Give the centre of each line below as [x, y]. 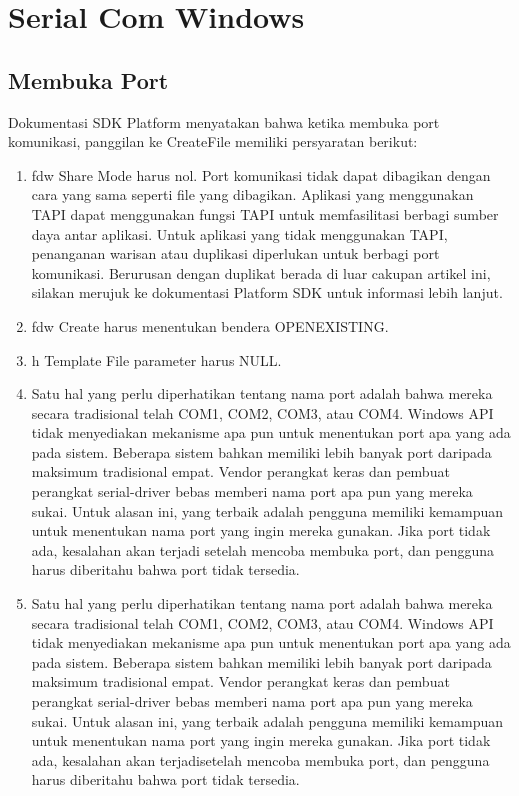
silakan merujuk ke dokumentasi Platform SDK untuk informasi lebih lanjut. [267, 292]
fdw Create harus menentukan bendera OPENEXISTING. [210, 325]
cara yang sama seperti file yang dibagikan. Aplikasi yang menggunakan [252, 194]
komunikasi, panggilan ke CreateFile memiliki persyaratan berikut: [213, 141]
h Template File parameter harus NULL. [156, 359]
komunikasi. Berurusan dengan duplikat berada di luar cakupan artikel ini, [261, 272]
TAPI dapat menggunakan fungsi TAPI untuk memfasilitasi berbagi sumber [265, 213]
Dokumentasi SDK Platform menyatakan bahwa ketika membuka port [224, 121]
